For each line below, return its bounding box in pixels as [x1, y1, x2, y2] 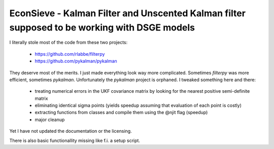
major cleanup [35, 117, 65, 123]
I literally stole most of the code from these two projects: [9, 40, 128, 46]
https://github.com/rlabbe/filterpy [35, 51, 105, 57]
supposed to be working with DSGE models [9, 22, 195, 33]
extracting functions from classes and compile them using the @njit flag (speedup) [35, 109, 208, 116]
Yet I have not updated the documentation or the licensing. [9, 128, 132, 134]
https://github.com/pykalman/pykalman [35, 58, 118, 64]
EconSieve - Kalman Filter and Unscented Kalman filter [9, 8, 246, 19]
